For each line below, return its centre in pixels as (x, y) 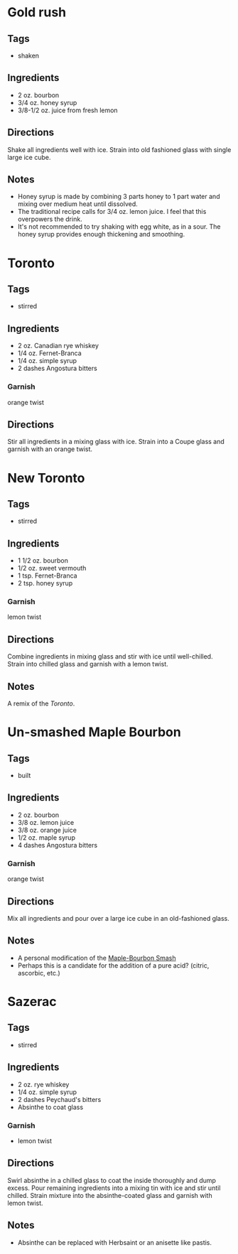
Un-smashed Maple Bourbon (94, 732)
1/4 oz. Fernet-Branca (49, 353)
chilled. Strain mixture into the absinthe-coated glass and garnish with (110, 1195)
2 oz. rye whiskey (43, 1084)
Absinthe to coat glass (50, 1107)
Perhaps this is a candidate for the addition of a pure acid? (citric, (113, 965)
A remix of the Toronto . (41, 703)
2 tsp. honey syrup (45, 583)
